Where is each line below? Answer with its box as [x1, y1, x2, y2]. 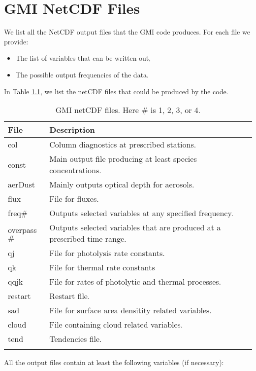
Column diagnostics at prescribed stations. [49, 139, 196, 150]
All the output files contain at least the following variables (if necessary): [4, 357, 224, 368]
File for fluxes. [49, 193, 99, 205]
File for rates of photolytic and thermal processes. [49, 276, 222, 288]
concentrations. [49, 164, 101, 176]
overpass [8, 223, 37, 235]
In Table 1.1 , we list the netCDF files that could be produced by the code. [4, 86, 228, 96]
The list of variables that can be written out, [15, 53, 151, 63]
